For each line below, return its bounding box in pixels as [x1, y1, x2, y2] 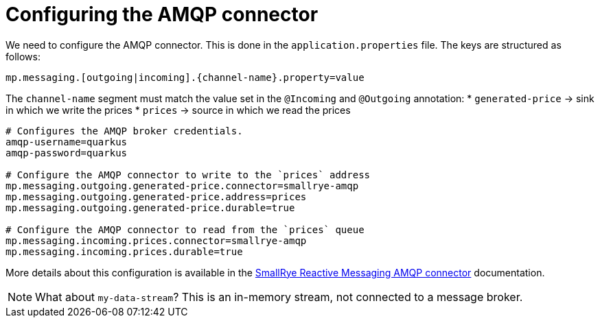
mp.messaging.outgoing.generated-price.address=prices [5, 191, 307, 202]
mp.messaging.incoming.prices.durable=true [5, 246, 243, 257]
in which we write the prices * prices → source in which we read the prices [5, 104, 351, 116]
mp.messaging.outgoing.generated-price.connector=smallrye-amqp [5, 180, 359, 191]
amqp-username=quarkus [5, 136, 128, 147]
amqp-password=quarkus [5, 147, 128, 158]
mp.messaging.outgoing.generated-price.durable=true [5, 202, 295, 213]
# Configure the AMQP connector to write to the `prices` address [5, 169, 371, 180]
